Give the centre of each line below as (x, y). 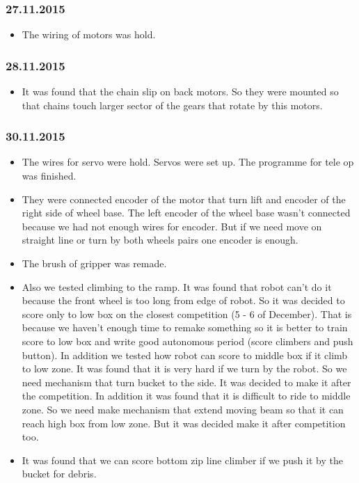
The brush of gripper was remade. (94, 263)
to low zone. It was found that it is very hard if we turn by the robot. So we (184, 369)
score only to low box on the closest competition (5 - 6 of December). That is (187, 314)
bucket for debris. (59, 474)
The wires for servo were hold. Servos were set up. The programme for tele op (188, 162)
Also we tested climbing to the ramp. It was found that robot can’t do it (177, 286)
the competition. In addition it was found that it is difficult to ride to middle (186, 396)
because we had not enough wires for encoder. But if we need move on (172, 226)
